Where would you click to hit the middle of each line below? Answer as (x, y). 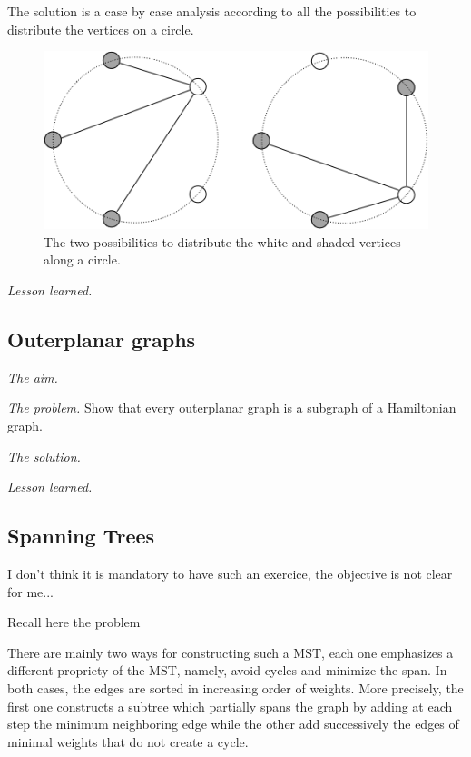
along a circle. (82, 259)
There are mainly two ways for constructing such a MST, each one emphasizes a (231, 652)
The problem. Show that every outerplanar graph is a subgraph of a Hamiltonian (232, 408)
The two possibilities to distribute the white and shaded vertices (222, 241)
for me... (30, 591)
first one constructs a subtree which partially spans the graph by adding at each (230, 706)
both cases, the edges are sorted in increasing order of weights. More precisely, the (235, 688)
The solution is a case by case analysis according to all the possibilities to (212, 11)
